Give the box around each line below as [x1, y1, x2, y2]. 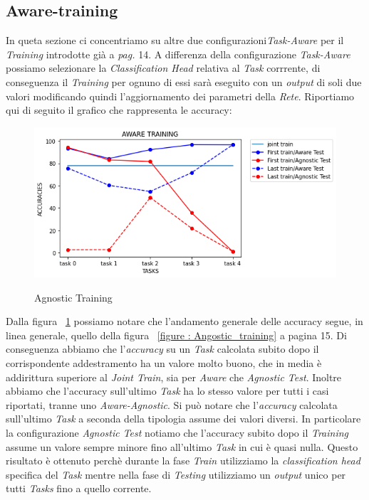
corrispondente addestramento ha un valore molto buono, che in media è [6, 355, 322, 370]
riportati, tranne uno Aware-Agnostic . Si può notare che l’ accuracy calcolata [6, 397, 338, 412]
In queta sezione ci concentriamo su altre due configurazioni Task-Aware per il [6, 33, 344, 48]
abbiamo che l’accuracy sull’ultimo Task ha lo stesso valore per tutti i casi [6, 383, 329, 398]
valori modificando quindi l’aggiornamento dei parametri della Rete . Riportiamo [6, 88, 355, 103]
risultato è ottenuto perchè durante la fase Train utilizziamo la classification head [6, 453, 360, 468]
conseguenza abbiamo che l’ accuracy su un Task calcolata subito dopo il [6, 341, 319, 356]
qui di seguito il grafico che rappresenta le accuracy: [6, 102, 232, 117]
